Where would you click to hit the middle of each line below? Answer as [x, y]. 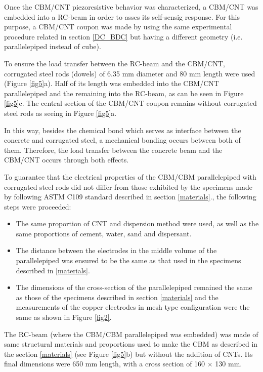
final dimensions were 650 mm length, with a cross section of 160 [105, 364]
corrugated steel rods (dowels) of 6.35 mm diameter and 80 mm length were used [130, 73]
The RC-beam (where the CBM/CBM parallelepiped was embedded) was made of [131, 334]
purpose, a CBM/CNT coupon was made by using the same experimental [118, 27]
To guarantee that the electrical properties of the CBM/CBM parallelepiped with [130, 176]
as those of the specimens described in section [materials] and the [117, 297]
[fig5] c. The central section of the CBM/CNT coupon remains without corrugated [130, 103]
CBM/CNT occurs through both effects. [67, 160]
